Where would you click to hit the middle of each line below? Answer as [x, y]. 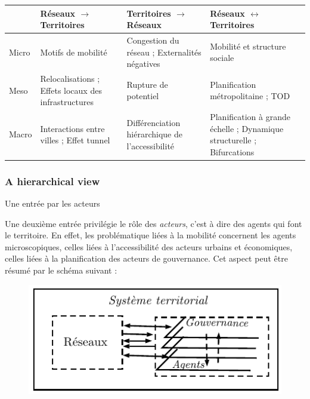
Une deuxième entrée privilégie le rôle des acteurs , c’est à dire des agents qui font [154, 223]
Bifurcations [232, 151]
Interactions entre [72, 128]
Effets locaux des [71, 90]
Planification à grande [250, 116]
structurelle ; [233, 140]
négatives [143, 64]
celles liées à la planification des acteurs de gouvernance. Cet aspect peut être [146, 258]
